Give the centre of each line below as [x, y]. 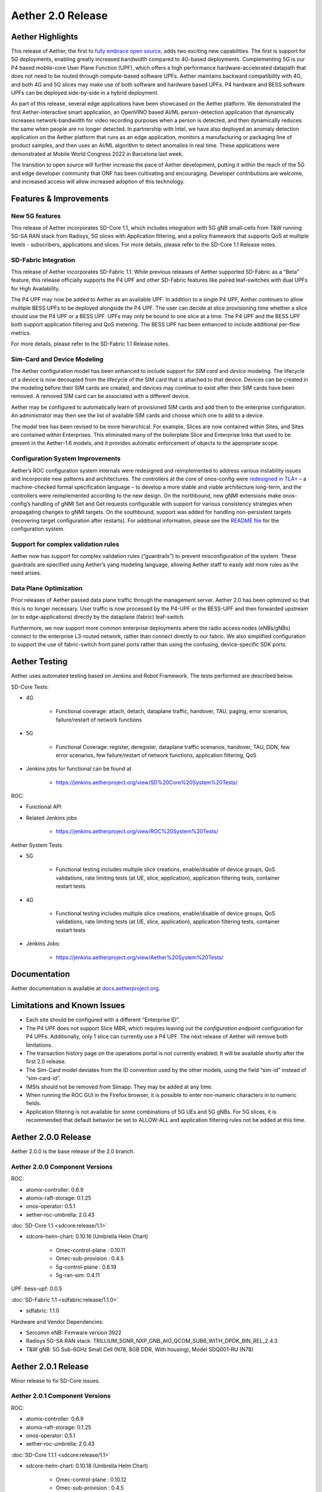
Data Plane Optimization [47, 588]
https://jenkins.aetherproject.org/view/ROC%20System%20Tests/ [137, 831]
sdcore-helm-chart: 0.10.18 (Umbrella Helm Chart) [87, 1466]
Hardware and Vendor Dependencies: [57, 1321]
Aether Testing [39, 662]
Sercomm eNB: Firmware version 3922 [74, 1332]
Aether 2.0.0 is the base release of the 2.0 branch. [73, 1151]
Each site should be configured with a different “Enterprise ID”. [103, 1020]
